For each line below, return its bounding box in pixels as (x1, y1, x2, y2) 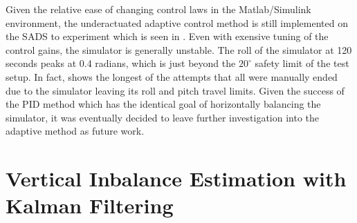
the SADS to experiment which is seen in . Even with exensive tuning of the (6, 29, 329, 43)
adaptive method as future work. (6, 124, 145, 138)
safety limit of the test (255, 56, 349, 70)
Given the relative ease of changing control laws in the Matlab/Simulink (6, 2, 311, 16)
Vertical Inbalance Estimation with (6, 164, 347, 193)
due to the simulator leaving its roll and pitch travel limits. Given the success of (6, 83, 345, 97)
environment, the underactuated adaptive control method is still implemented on (6, 15, 348, 30)
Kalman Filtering (6, 191, 174, 220)
